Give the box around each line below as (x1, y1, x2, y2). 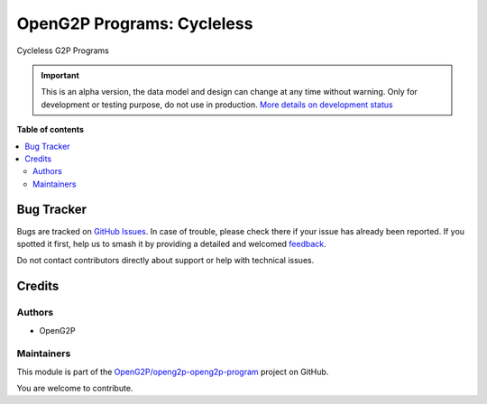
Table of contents (16, 124, 85, 135)
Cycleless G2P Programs (16, 45, 110, 56)
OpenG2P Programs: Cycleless (16, 14, 253, 33)
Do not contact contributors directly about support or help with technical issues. (16, 255, 315, 266)
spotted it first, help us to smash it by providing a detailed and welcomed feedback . (16, 238, 326, 249)
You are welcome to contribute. (16, 383, 133, 394)
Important (41, 69, 80, 80)
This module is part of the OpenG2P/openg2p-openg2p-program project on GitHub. (16, 366, 329, 377)
